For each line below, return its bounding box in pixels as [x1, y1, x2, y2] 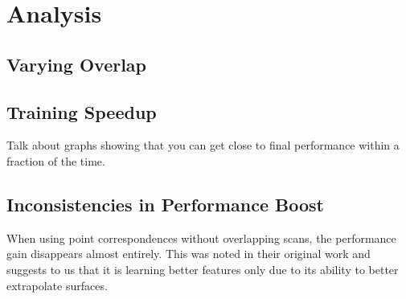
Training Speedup [6, 99, 157, 124]
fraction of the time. [6, 152, 105, 169]
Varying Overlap [6, 51, 147, 76]
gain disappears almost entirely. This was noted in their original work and [6, 245, 371, 262]
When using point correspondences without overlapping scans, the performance [6, 229, 396, 246]
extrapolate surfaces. [6, 276, 108, 293]
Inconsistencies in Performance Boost [6, 191, 324, 216]
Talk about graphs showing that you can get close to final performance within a [6, 137, 400, 154]
